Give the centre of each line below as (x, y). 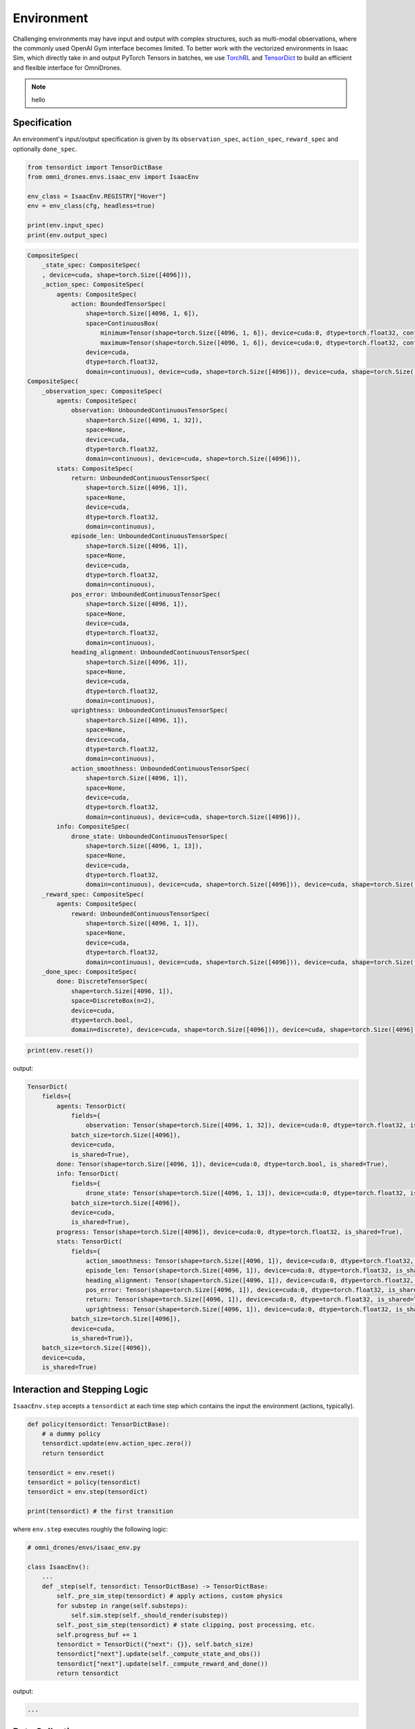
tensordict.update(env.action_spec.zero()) (117, 1443)
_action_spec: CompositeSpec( (93, 285)
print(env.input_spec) (66, 225)
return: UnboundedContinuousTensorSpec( (140, 478)
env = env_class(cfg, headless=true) (91, 206)
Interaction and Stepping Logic (81, 1389)
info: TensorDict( (87, 1174)
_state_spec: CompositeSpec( (91, 265)
